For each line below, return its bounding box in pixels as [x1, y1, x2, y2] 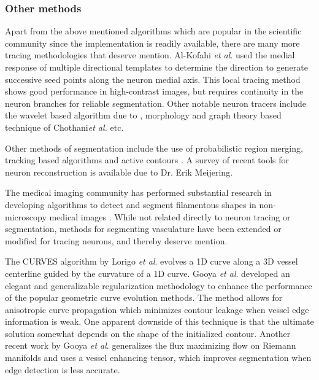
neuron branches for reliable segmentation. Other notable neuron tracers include [5, 96, 306, 109]
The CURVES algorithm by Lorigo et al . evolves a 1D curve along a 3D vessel [5, 255, 298, 268]
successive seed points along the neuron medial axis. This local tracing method [5, 72, 301, 85]
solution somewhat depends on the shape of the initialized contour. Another [5, 327, 291, 339]
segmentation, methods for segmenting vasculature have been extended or [5, 222, 282, 235]
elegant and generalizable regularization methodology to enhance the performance [5, 279, 312, 292]
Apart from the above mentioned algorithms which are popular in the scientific [5, 25, 302, 37]
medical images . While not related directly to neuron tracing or [49, 210, 291, 223]
